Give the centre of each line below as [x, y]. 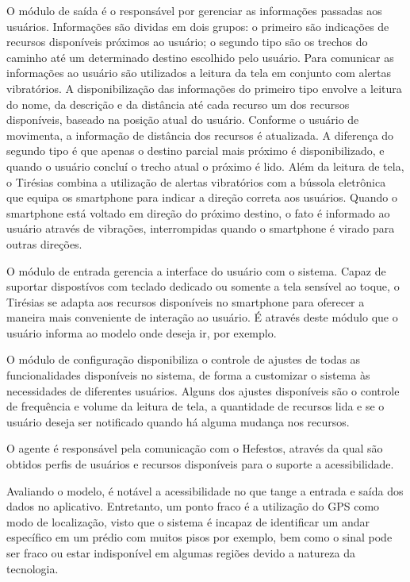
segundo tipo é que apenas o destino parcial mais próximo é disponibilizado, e [195, 150]
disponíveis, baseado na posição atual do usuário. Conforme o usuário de [183, 119]
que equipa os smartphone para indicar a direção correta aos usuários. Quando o [202, 197]
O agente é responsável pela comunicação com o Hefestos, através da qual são [195, 448]
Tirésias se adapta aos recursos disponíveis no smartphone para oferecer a [186, 301]
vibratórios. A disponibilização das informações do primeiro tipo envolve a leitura [204, 88]
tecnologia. [33, 568]
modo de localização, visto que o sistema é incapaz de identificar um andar [188, 521]
